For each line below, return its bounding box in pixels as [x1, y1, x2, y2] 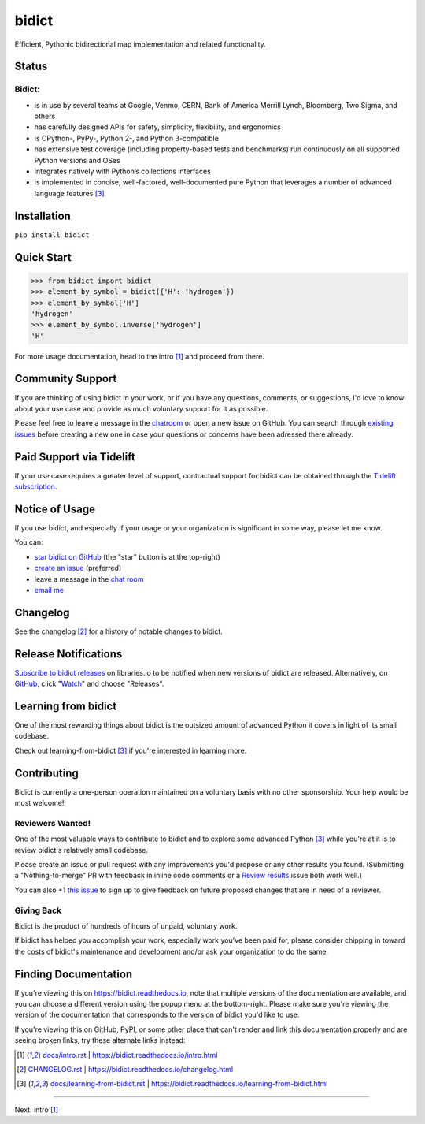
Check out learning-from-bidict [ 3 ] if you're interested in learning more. [14, 746, 247, 755]
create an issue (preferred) [34, 564, 122, 573]
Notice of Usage [14, 502, 96, 515]
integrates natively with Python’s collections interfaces [34, 166, 212, 177]
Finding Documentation [14, 967, 133, 981]
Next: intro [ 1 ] [14, 1104, 59, 1115]
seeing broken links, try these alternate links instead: [14, 1036, 186, 1045]
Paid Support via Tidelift [14, 450, 135, 463]
